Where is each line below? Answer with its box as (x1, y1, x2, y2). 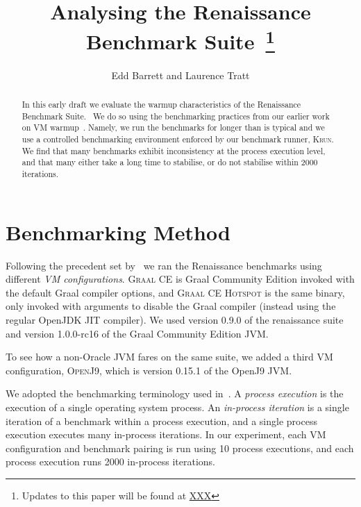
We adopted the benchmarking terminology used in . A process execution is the (6, 386, 344, 401)
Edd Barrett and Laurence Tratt (111, 67, 250, 82)
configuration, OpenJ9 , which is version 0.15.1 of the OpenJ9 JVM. (6, 363, 292, 377)
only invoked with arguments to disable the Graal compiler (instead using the (6, 299, 336, 313)
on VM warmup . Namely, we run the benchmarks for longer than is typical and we (22, 122, 325, 133)
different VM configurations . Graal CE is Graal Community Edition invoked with (6, 272, 355, 286)
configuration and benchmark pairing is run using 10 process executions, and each (6, 440, 354, 455)
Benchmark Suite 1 (86, 24, 275, 56)
